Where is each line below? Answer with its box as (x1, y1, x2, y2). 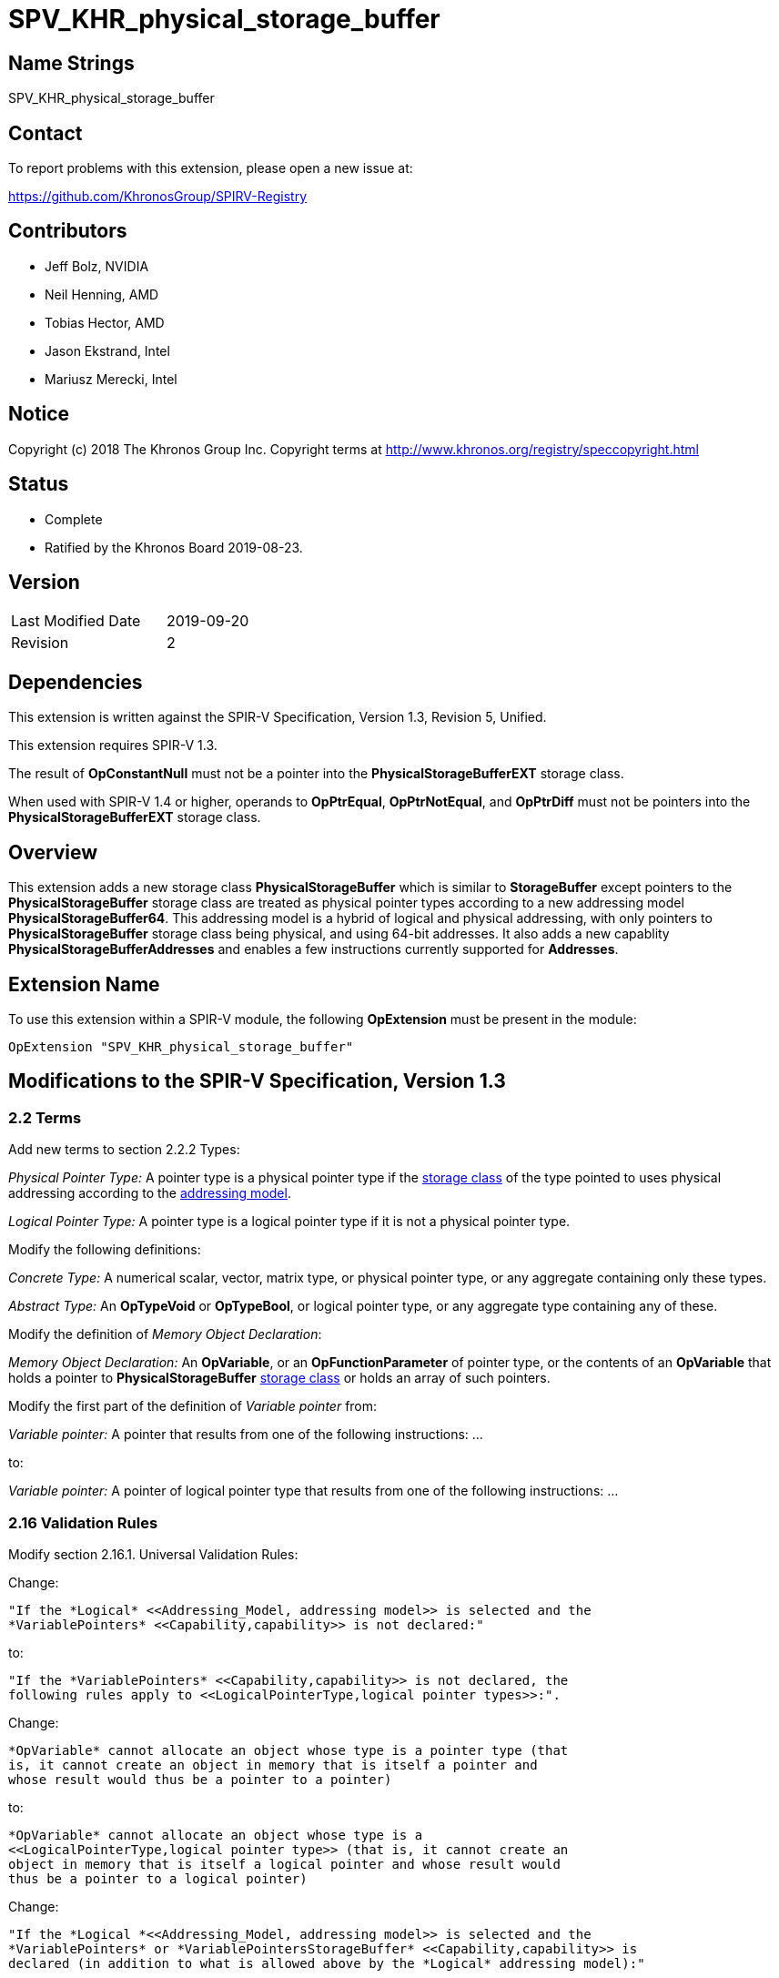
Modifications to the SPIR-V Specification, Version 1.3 (8, 1070, 506, 1093)
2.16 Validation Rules (8, 1513, 158, 1532)
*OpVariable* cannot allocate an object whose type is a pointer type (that (8, 1742, 569, 1758)
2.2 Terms (8, 1108, 82, 1127)
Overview (8, 840, 98, 864)
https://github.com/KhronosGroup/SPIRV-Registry (8, 188, 308, 205)
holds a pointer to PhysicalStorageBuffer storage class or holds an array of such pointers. (8, 1370, 551, 1386)
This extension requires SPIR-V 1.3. (8, 737, 218, 754)
